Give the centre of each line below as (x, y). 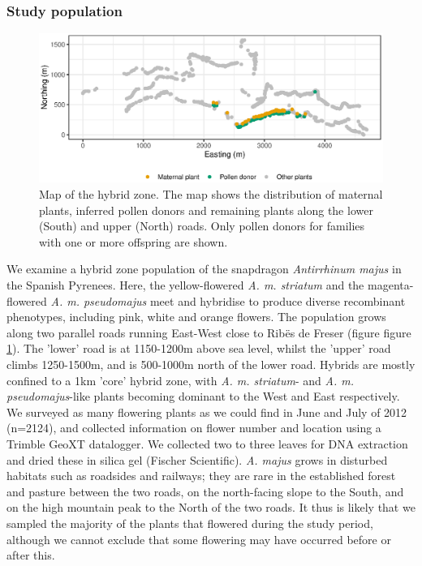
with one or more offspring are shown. (133, 241)
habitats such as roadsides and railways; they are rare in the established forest (201, 476)
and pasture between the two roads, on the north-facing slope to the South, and (205, 491)
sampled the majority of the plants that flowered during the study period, (190, 523)
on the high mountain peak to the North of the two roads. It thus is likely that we (211, 507)
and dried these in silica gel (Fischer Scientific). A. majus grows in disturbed (197, 459)
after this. (31, 555)
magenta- (390, 285)
